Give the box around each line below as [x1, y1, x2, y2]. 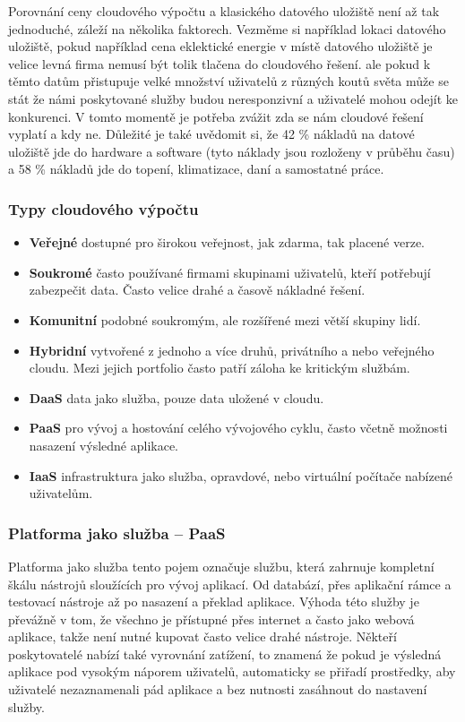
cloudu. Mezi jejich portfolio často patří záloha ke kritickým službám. [29, 358, 410, 377]
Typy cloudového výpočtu [8, 197, 199, 219]
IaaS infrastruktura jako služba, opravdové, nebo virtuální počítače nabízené [29, 466, 452, 485]
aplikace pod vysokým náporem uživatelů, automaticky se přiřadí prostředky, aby [8, 662, 456, 681]
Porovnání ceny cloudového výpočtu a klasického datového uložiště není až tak [8, 2, 440, 20]
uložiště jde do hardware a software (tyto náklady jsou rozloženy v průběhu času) [8, 142, 455, 160]
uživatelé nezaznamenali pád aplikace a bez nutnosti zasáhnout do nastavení [8, 680, 427, 699]
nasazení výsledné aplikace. [29, 435, 179, 454]
